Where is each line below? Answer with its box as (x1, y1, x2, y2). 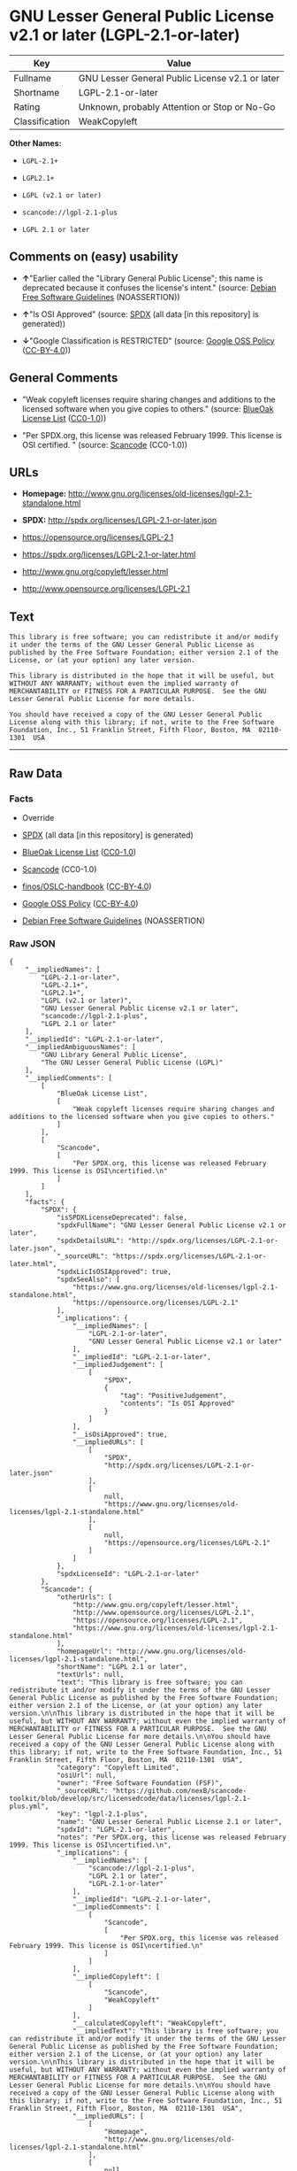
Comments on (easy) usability (9, 250, 179, 265)
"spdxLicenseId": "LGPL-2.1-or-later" (56, 1570, 200, 1579)
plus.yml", (9, 1802, 49, 1812)
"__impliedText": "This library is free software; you (72, 2027, 278, 2036)
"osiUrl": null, (56, 1771, 117, 1781)
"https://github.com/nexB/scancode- (111, 1787, 247, 1796)
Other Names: (9, 137, 62, 148)
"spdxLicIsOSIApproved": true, (56, 1268, 172, 1277)
